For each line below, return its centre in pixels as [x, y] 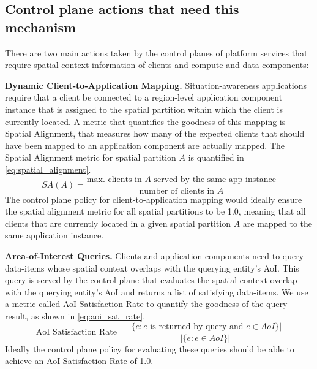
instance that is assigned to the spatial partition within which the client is [144, 109]
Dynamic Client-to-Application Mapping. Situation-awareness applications [156, 85]
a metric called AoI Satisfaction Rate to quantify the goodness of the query [146, 304]
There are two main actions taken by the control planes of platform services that [156, 52]
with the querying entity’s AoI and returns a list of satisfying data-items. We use [157, 291]
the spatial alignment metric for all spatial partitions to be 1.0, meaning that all [155, 211]
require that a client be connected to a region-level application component [144, 97]
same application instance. [54, 235]
